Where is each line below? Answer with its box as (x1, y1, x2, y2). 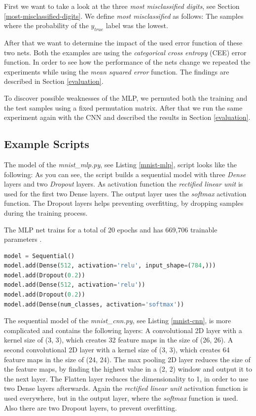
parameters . (4, 234, 42, 244)
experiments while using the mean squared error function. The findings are (4, 66, 229, 76)
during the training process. (4, 207, 88, 218)
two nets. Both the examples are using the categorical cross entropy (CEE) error (4, 47, 247, 57)
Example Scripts (4, 136, 89, 151)
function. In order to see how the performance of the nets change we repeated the (4, 57, 251, 67)
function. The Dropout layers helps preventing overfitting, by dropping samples (4, 198, 244, 208)
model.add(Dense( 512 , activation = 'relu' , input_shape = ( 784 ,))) (4, 262, 216, 269)
